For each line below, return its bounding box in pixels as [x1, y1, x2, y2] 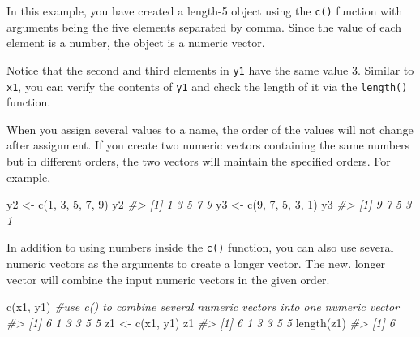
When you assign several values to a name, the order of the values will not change [6, 120, 414, 137]
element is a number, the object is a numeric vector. [6, 34, 265, 51]
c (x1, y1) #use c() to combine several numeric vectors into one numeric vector [6, 298, 400, 315]
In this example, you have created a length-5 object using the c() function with [6, 2, 403, 19]
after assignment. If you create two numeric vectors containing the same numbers [6, 136, 410, 153]
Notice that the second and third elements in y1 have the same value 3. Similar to [6, 61, 414, 78]
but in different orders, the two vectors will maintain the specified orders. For [6, 152, 391, 169]
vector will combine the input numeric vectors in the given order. [6, 270, 330, 287]
